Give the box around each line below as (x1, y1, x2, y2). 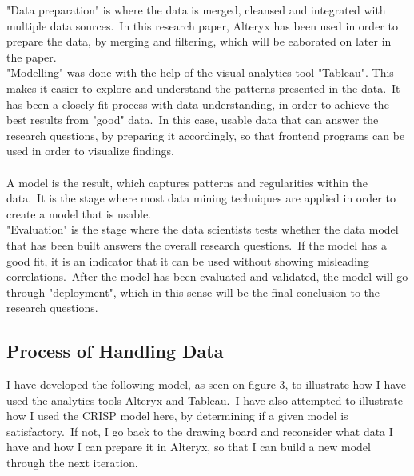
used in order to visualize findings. (6, 142, 174, 159)
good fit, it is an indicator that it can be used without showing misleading (6, 252, 369, 269)
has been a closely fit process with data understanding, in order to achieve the (6, 95, 389, 112)
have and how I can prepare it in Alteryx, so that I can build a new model (6, 438, 371, 455)
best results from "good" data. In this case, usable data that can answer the (6, 111, 379, 128)
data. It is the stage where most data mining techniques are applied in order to (6, 190, 396, 206)
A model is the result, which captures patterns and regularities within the (6, 174, 368, 190)
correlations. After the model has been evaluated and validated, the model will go (6, 268, 408, 285)
